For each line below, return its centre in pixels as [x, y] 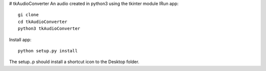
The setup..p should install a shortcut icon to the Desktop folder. [74, 62]
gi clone [28, 15]
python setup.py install [48, 51]
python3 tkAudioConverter [49, 29]
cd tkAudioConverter [43, 22]
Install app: [20, 40]
